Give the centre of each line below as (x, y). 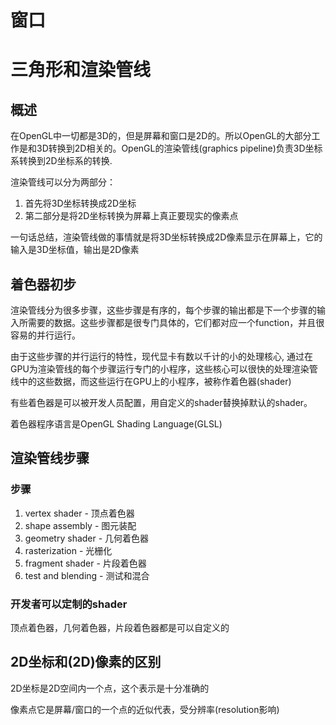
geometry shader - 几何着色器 (87, 538)
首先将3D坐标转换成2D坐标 (80, 203)
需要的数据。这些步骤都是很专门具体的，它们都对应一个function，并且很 (176, 322)
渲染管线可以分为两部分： (63, 182)
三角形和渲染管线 (81, 70)
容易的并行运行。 (45, 335)
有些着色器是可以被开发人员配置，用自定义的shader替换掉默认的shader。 (161, 402)
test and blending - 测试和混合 (87, 575)
